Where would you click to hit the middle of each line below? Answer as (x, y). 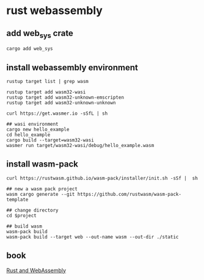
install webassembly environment (72, 67)
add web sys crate (40, 34)
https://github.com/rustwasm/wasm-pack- (129, 194)
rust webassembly (54, 11)
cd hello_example (28, 135)
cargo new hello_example (38, 129)
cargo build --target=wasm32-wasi (50, 140)
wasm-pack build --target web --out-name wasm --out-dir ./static (93, 237)
